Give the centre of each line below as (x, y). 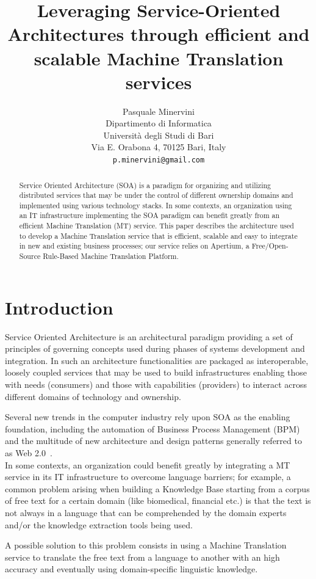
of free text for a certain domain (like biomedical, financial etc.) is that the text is (158, 501)
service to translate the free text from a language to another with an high (142, 557)
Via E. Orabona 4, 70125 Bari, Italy (159, 147)
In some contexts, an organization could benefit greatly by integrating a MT (148, 464)
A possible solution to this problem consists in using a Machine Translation (146, 545)
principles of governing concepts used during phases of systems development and (155, 348)
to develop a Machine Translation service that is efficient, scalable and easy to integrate (158, 235)
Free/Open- (270, 246)
